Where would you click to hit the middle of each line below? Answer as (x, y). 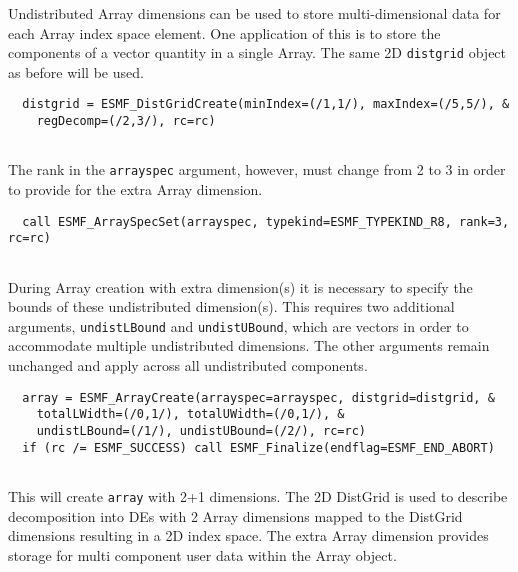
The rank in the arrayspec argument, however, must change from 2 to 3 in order (257, 169)
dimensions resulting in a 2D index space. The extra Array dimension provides (248, 535)
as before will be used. (76, 71)
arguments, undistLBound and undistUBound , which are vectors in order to (238, 325)
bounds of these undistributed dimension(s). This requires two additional (231, 306)
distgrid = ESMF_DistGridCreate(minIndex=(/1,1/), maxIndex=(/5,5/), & (266, 104)
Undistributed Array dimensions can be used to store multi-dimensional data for (254, 13)
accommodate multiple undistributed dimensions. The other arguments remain (249, 345)
